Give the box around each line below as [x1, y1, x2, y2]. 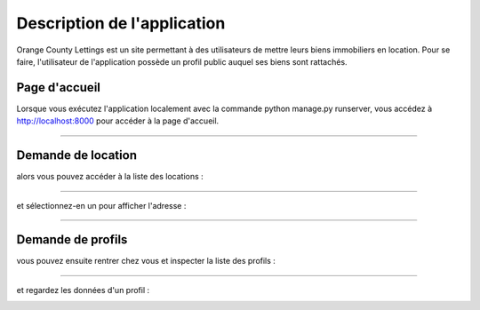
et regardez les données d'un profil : [16, 284, 150, 295]
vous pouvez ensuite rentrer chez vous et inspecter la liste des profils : [16, 256, 276, 266]
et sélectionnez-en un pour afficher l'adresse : [16, 200, 187, 211]
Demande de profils [16, 232, 128, 248]
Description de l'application [16, 13, 226, 33]
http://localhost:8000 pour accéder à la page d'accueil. [16, 115, 220, 126]
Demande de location [16, 147, 138, 163]
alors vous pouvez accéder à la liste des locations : [16, 171, 204, 182]
